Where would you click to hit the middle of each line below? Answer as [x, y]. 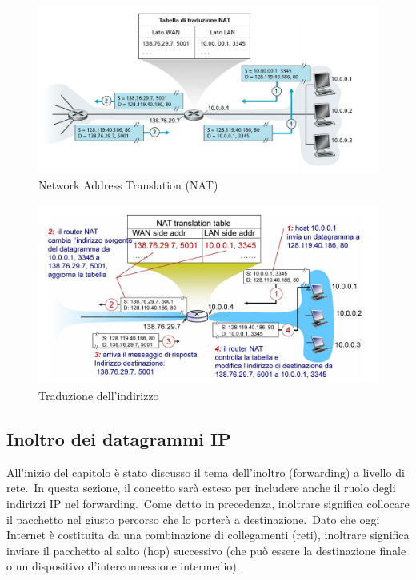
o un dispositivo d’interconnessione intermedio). [123, 566]
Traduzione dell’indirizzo [99, 395]
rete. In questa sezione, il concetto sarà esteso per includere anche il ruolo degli [201, 488]
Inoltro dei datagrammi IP [119, 438]
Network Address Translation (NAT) [128, 184]
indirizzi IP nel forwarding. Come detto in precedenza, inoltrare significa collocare [208, 503]
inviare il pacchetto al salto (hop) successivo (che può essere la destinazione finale [206, 550]
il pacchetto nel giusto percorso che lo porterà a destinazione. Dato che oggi [193, 519]
